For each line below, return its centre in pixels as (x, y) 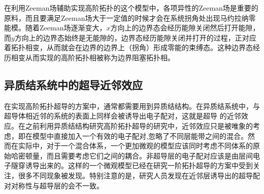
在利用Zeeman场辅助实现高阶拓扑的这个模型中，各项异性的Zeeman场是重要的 (131, 8)
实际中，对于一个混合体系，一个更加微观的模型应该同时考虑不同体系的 (135, 146)
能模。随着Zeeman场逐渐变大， (55, 28)
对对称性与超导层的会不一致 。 (54, 185)
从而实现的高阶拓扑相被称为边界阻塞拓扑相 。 (100, 57)
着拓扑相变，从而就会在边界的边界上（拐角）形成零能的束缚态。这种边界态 (128, 47)
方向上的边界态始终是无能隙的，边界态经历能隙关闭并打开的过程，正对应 (135, 37)
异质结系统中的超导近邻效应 (73, 84)
